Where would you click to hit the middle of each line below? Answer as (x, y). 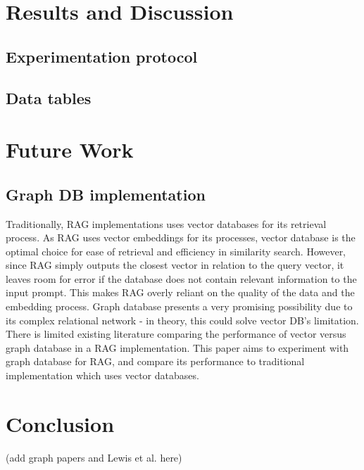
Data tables (49, 97)
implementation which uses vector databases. (102, 375)
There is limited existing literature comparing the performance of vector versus (176, 334)
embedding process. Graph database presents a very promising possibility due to (179, 306)
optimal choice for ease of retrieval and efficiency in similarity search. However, (176, 251)
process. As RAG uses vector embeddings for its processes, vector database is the (181, 237)
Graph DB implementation (106, 194)
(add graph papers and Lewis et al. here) (94, 457)
